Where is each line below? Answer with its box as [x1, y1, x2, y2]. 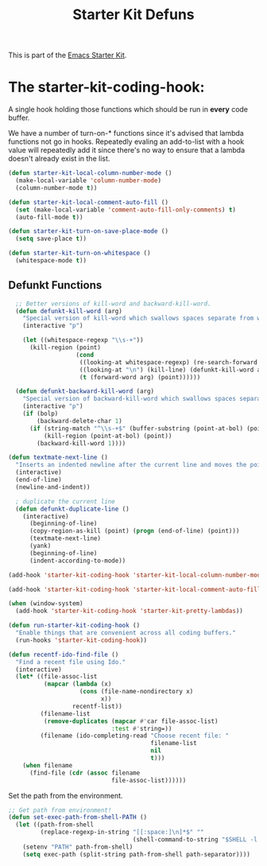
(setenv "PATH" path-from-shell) [22, 843, 133, 851]
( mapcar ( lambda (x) [43, 680, 112, 689]
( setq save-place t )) [15, 235, 87, 243]
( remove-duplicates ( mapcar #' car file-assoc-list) [43, 717, 219, 725]
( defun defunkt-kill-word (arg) [15, 307, 123, 315]
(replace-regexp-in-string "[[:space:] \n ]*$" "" [40, 829, 204, 837]
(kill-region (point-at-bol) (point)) [43, 432, 172, 440]
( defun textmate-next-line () [8, 453, 109, 462]
